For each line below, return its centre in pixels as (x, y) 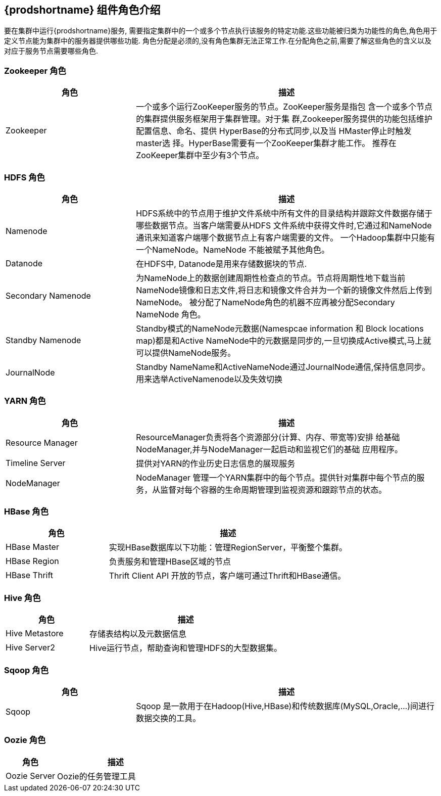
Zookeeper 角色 (35, 71)
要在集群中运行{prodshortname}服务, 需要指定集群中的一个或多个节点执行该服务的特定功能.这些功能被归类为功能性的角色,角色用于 (221, 31)
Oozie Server (31, 776)
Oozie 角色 (25, 740)
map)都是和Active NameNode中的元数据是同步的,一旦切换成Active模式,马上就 (284, 340)
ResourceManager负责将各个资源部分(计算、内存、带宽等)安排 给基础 (268, 437)
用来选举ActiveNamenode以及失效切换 (209, 379)
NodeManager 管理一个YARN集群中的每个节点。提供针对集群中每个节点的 (276, 477)
